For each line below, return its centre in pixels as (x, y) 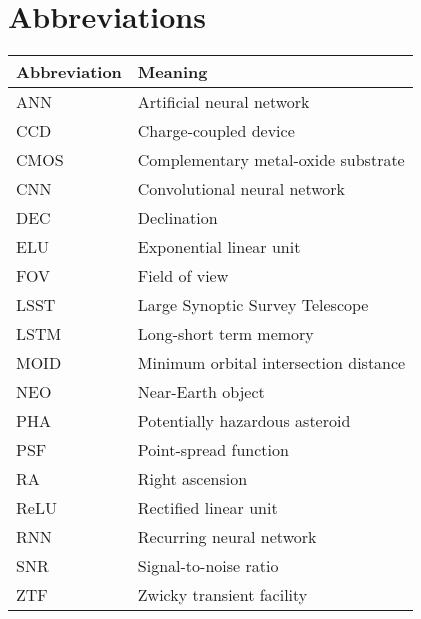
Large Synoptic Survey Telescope (253, 305)
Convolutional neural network (241, 189)
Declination (177, 218)
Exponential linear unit (219, 247)
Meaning (172, 72)
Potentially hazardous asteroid (244, 421)
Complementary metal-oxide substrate (271, 160)
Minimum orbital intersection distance (271, 363)
